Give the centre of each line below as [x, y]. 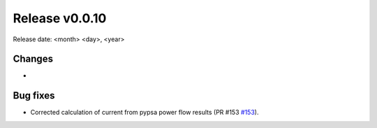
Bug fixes [34, 95]
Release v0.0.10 [60, 18]
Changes [33, 59]
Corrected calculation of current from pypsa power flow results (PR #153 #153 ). [145, 113]
